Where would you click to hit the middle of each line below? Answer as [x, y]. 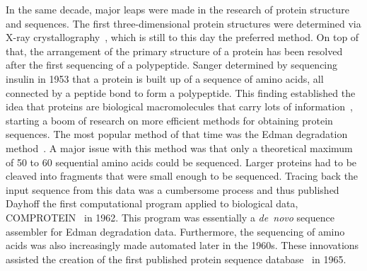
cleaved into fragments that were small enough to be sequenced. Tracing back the [182, 176]
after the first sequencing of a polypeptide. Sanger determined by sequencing [172, 65]
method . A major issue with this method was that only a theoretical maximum [179, 148]
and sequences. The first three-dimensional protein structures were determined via [183, 23]
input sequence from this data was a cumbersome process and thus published [173, 189]
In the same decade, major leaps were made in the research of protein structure [177, 9]
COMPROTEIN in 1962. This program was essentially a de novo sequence [170, 217]
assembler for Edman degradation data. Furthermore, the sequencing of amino [175, 231]
